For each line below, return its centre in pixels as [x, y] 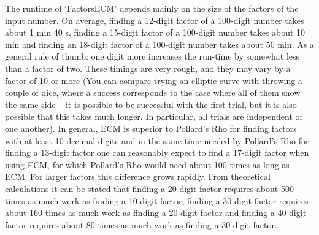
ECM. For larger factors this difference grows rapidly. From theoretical [138, 176]
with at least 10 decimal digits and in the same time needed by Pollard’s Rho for [157, 140]
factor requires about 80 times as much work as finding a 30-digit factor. [141, 224]
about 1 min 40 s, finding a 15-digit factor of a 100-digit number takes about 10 [155, 32]
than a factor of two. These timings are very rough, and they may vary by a [148, 68]
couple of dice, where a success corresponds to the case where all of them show [153, 92]
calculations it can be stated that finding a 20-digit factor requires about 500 [149, 188]
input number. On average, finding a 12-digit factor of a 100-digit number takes [155, 20]
